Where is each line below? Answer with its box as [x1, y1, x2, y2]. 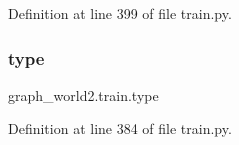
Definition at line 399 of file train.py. [8, 3, 232, 23]
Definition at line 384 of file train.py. [8, 118, 232, 139]
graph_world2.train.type [8, 84, 159, 105]
